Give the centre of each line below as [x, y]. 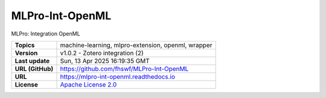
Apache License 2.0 [88, 84]
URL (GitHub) [34, 69]
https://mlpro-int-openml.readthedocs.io [117, 76]
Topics [25, 45]
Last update [32, 61]
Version [26, 53]
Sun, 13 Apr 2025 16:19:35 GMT [105, 61]
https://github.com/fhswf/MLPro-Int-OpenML [124, 69]
